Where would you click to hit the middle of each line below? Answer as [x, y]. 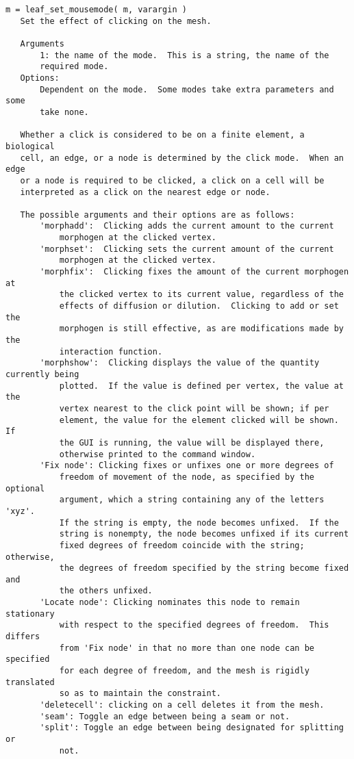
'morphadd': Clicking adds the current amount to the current [187, 226]
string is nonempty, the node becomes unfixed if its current [204, 534]
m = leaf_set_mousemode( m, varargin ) [96, 10]
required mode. [74, 67]
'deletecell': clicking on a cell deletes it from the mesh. [182, 705]
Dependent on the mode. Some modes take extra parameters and [187, 89]
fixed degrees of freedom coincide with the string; [182, 545]
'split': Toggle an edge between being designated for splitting [192, 728]
